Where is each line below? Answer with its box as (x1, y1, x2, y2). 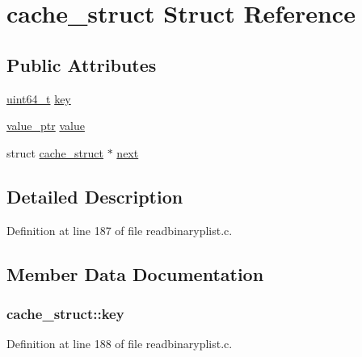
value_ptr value (6, 117, 85, 134)
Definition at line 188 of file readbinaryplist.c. (6, 335, 233, 352)
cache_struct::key (6, 303, 124, 323)
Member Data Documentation (6, 261, 264, 286)
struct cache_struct (6, 144, 103, 161)
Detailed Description (6, 183, 183, 208)
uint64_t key (6, 90, 71, 107)
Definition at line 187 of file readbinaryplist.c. (6, 221, 233, 238)
